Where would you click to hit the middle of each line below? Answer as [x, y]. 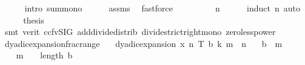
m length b [44, 55]
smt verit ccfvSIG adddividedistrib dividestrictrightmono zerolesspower [140, 32]
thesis [34, 20]
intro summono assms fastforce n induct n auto [162, 8]
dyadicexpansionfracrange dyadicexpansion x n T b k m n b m [143, 43]
